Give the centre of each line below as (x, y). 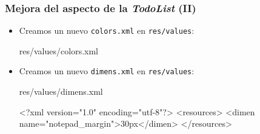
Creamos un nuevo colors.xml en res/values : (107, 30)
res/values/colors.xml (58, 50)
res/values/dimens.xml (61, 91)
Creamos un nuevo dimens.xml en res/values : (107, 71)
